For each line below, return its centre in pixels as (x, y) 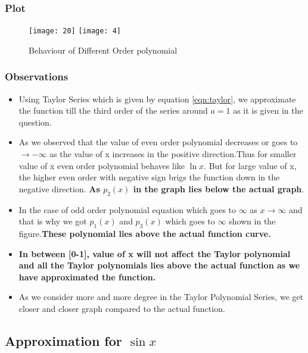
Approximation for (63, 340)
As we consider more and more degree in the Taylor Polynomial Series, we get (161, 297)
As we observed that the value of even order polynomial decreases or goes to (158, 142)
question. (35, 122)
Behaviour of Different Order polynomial (103, 50)
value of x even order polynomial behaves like (102, 165)
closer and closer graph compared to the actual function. (122, 308)
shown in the (252, 221)
